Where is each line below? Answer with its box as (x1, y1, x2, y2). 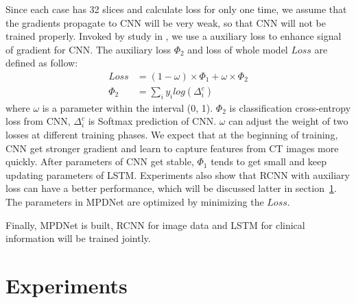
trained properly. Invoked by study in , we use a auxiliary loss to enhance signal (5, 29, 342, 43)
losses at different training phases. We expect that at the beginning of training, (5, 128, 338, 142)
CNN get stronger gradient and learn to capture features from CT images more (5, 141, 339, 155)
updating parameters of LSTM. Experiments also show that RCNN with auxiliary (5, 167, 350, 182)
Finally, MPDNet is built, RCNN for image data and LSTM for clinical (5, 217, 305, 232)
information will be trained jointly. (5, 231, 151, 245)
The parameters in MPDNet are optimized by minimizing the (5, 194, 264, 208)
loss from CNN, (5, 114, 71, 128)
